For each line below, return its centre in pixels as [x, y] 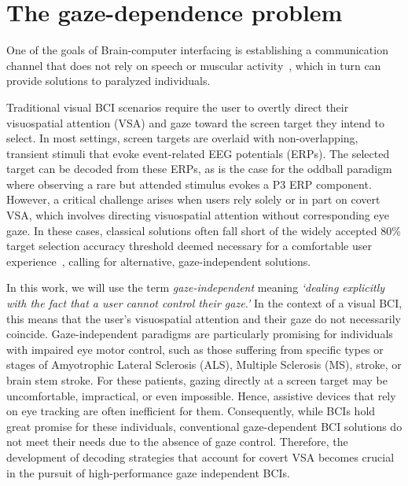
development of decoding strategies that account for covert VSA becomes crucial [200, 457]
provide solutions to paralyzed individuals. [108, 81]
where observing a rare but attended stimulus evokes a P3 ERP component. [189, 184]
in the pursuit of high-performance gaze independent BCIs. [148, 472]
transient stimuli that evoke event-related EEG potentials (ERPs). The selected [198, 153]
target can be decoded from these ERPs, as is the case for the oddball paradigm [199, 169]
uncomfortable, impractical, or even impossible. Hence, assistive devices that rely [201, 395]
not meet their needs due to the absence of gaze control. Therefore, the [177, 442]
